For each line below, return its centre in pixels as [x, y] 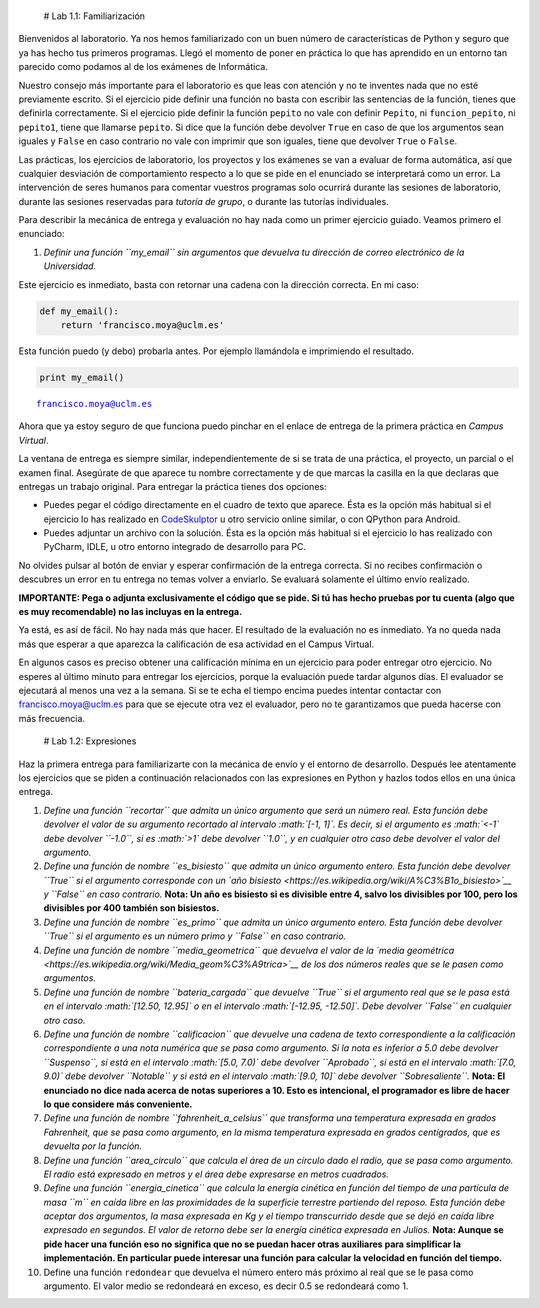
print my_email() [82, 377]
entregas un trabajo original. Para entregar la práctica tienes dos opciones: [172, 486]
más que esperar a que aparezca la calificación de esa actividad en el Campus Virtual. [196, 644]
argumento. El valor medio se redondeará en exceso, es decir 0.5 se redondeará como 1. [226, 1286]
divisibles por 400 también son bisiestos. [131, 908]
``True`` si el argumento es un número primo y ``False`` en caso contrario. [195, 936]
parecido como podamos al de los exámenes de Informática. [143, 67]
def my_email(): [79, 311]
